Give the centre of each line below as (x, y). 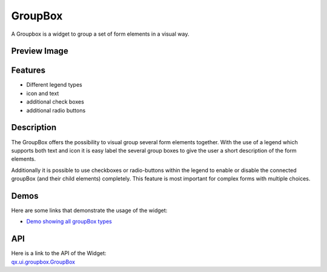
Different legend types (54, 85)
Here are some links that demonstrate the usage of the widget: (89, 211)
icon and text (43, 93)
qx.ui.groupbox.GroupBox (43, 262)
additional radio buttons (56, 110)
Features (28, 71)
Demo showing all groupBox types (69, 222)
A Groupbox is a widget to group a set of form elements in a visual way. (100, 34)
